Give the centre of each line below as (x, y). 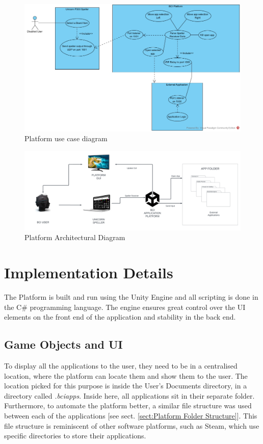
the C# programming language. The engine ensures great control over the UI (125, 307)
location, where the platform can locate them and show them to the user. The (126, 375)
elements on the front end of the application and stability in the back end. (120, 317)
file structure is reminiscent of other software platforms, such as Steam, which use (132, 425)
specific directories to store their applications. (75, 436)
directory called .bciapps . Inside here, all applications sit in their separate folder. (129, 395)
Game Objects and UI (63, 344)
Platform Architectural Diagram (75, 237)
